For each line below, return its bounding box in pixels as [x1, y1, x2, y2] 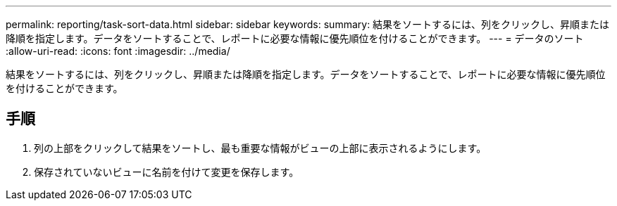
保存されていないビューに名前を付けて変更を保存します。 [34, 165, 299, 178]
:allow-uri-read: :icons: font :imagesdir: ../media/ [6, 45, 230, 57]
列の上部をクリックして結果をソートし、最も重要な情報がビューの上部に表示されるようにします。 [34, 141, 487, 154]
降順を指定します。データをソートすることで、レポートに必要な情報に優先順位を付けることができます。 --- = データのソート [6, 32, 584, 44]
